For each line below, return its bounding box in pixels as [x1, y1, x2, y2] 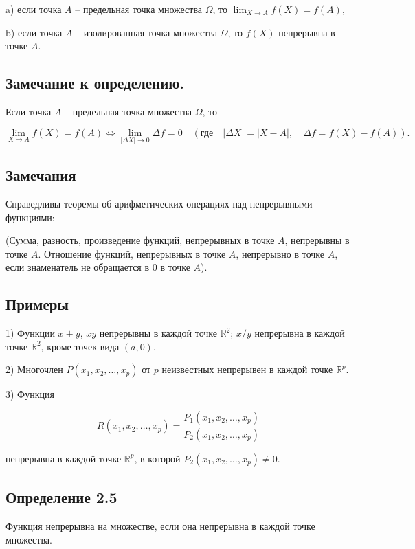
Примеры [5, 293, 69, 315]
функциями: [5, 210, 55, 224]
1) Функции [5, 326, 55, 340]
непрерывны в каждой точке [99, 326, 218, 340]
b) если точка [5, 25, 63, 39]
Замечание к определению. [5, 72, 185, 93]
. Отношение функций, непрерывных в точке [38, 246, 226, 260]
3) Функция [5, 387, 54, 401]
